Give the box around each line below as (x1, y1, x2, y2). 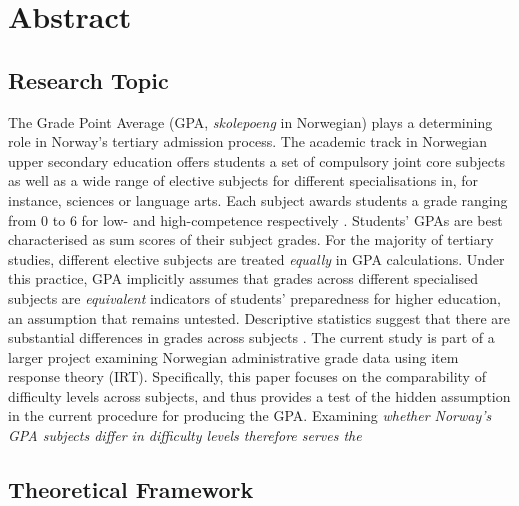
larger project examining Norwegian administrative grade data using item (8, 346, 459, 367)
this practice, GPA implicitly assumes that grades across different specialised (8, 268, 479, 289)
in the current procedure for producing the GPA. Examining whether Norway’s (8, 405, 492, 426)
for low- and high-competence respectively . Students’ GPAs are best (81, 209, 503, 230)
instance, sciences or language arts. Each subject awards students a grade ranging (8, 189, 508, 210)
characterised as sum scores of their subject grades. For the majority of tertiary (8, 229, 494, 250)
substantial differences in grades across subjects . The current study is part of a (8, 327, 495, 348)
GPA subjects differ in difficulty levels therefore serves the (8, 425, 362, 446)
